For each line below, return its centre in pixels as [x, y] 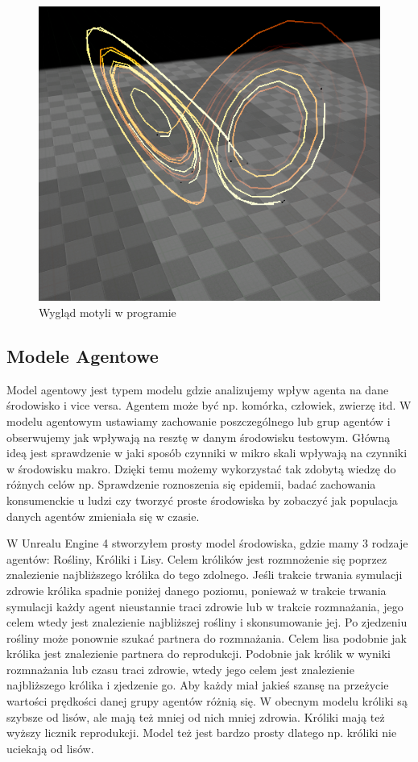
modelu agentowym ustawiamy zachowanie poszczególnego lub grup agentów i [199, 421]
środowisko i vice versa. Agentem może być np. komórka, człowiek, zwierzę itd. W [209, 405]
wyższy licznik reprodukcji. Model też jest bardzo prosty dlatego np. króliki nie [202, 733]
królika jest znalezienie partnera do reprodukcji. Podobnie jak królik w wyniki [199, 654]
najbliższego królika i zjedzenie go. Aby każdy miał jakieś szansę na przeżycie [198, 685]
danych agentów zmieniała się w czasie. [103, 516]
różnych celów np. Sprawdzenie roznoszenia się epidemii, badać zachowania [191, 484]
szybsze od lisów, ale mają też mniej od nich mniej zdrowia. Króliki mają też [196, 716]
